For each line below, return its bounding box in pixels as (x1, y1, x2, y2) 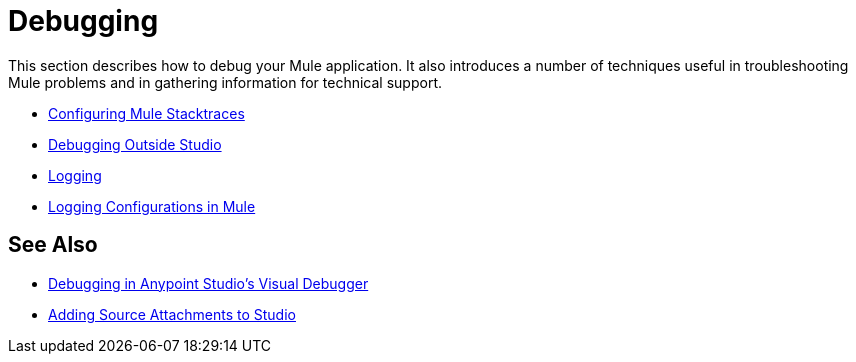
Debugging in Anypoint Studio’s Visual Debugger (48, 274, 369, 292)
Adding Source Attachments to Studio (48, 305, 296, 323)
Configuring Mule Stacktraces (48, 104, 245, 122)
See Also (8, 232, 98, 258)
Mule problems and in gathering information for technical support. (8, 73, 443, 91)
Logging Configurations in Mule (48, 197, 256, 215)
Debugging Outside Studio (48, 135, 222, 153)
